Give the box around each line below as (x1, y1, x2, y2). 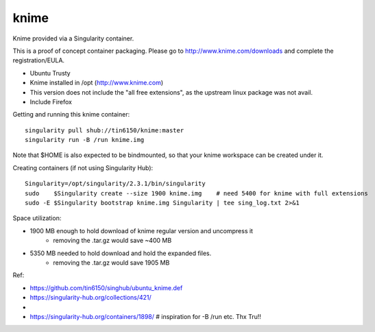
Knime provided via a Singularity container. (12, 34, 134, 43)
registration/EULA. (12, 56, 65, 64)
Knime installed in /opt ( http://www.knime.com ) (29, 79, 164, 87)
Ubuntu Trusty (29, 69, 71, 77)
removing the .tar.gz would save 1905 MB (53, 258, 170, 267)
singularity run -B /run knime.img (25, 136, 145, 144)
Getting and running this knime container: (12, 110, 130, 119)
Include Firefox (29, 97, 72, 106)
